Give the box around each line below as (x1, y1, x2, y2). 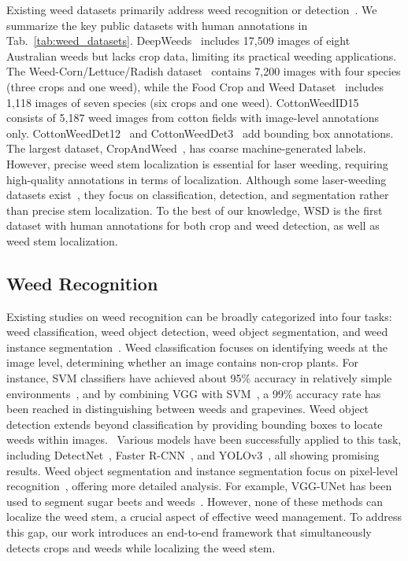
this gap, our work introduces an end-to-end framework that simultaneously (6, 524, 372, 541)
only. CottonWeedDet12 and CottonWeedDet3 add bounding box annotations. (6, 124, 394, 141)
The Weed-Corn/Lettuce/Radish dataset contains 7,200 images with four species (6, 63, 401, 79)
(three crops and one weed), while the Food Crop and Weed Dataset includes (6, 78, 384, 94)
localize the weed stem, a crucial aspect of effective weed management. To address (6, 508, 402, 525)
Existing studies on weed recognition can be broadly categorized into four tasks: (6, 308, 392, 324)
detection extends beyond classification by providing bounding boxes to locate (6, 415, 383, 432)
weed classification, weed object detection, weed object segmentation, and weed (6, 323, 388, 340)
